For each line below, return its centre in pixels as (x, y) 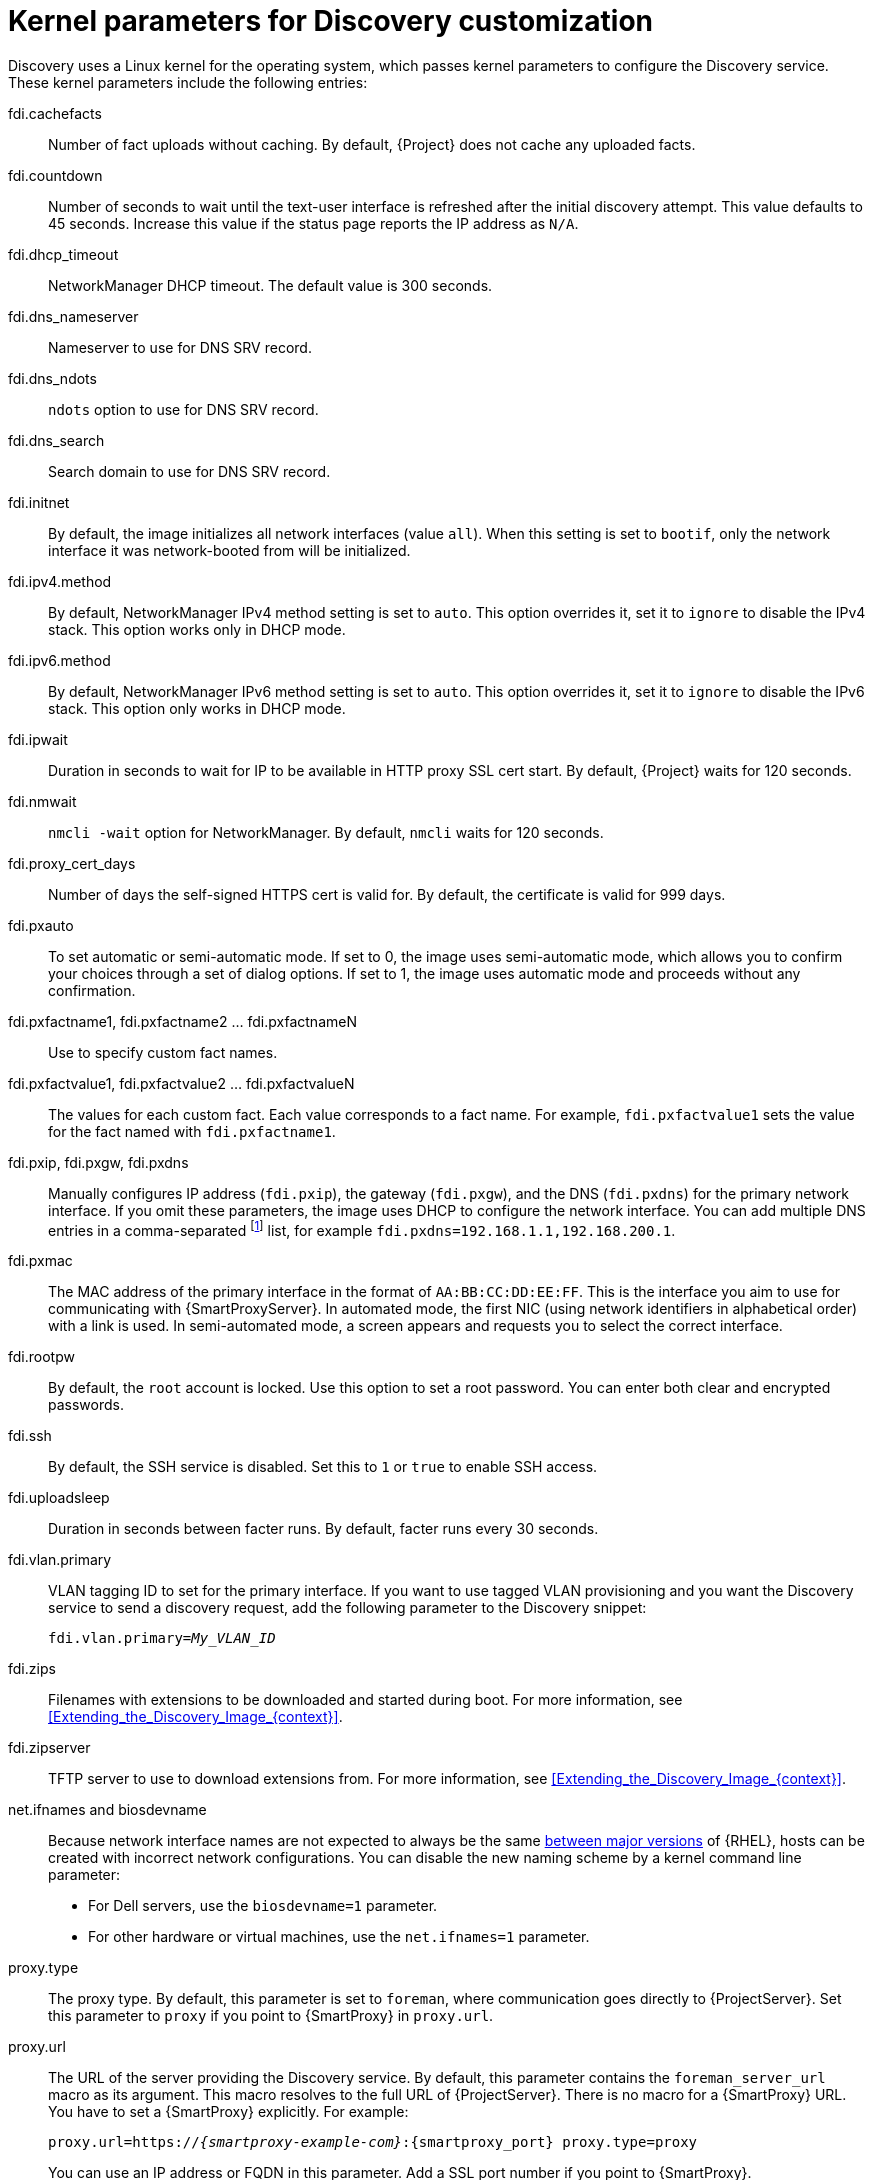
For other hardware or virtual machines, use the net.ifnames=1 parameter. (339, 1937)
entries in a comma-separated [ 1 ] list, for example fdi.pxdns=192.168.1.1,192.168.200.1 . (362, 1228)
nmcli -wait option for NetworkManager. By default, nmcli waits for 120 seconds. (326, 832)
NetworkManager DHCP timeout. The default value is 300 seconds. (270, 285)
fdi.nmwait (42, 801)
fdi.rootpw (41, 1357)
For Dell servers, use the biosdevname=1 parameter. (263, 1906)
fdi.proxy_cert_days (72, 863)
